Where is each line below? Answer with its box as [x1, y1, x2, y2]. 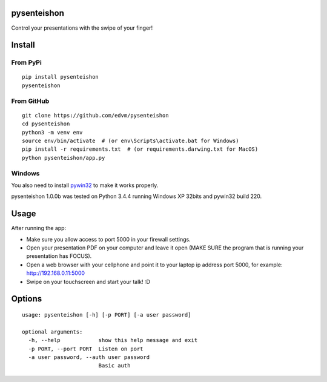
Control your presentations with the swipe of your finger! [11, 24, 153, 31]
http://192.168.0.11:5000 [26, 269, 85, 277]
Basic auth [98, 362, 131, 369]
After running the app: [11, 225, 67, 232]
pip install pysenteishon [22, 73, 99, 81]
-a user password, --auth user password [28, 354, 150, 360]
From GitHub [11, 97, 50, 105]
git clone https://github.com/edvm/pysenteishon [22, 112, 169, 119]
